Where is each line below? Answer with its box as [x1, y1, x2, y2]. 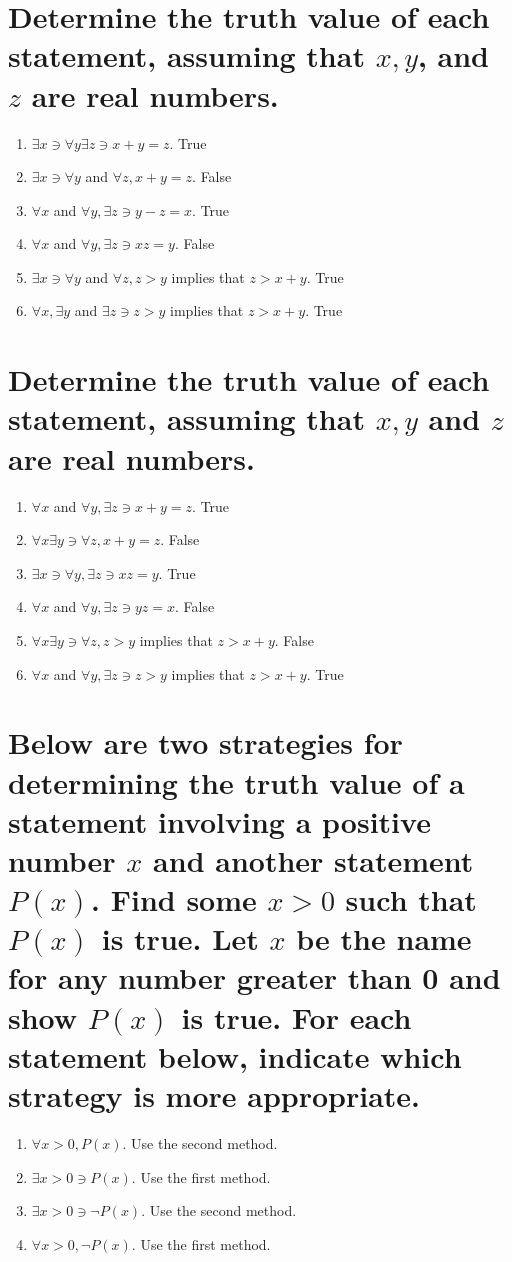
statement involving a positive [8, 800, 431, 841]
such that [345, 879, 477, 920]
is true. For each [181, 996, 412, 1037]
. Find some [91, 879, 257, 920]
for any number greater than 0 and [8, 957, 501, 998]
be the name [296, 918, 472, 959]
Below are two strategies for [8, 722, 403, 763]
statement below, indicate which [8, 1035, 462, 1076]
